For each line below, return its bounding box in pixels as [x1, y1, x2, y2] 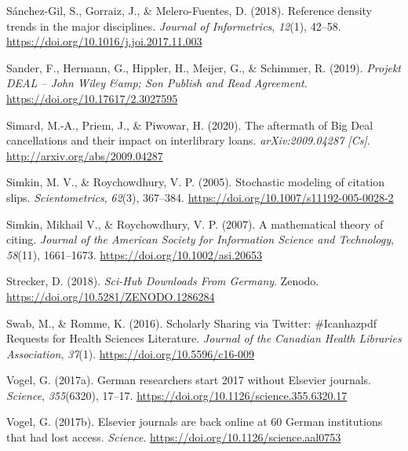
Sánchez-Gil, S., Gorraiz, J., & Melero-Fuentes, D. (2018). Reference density [6, 2, 373, 18]
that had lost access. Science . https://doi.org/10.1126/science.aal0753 [6, 429, 341, 445]
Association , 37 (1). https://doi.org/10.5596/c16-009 [6, 345, 255, 361]
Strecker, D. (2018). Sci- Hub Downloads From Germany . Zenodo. [6, 273, 319, 289]
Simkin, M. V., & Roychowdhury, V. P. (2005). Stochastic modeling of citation [6, 174, 385, 190]
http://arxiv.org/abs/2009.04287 [6, 147, 163, 163]
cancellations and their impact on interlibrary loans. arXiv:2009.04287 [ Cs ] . [6, 132, 370, 148]
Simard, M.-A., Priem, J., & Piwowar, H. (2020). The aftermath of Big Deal [6, 116, 373, 133]
